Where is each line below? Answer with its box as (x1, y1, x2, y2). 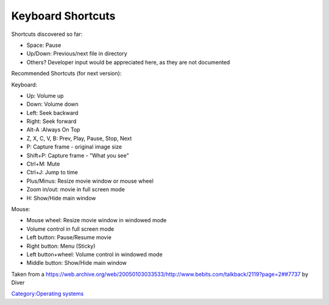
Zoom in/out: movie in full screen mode (26, 186, 125, 193)
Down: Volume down (26, 100, 79, 108)
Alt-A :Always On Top (26, 126, 80, 133)
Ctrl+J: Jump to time (26, 169, 79, 176)
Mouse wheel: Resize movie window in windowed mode (26, 217, 167, 224)
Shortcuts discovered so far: (11, 30, 83, 38)
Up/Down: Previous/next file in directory (26, 50, 127, 57)
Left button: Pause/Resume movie (26, 234, 112, 241)
